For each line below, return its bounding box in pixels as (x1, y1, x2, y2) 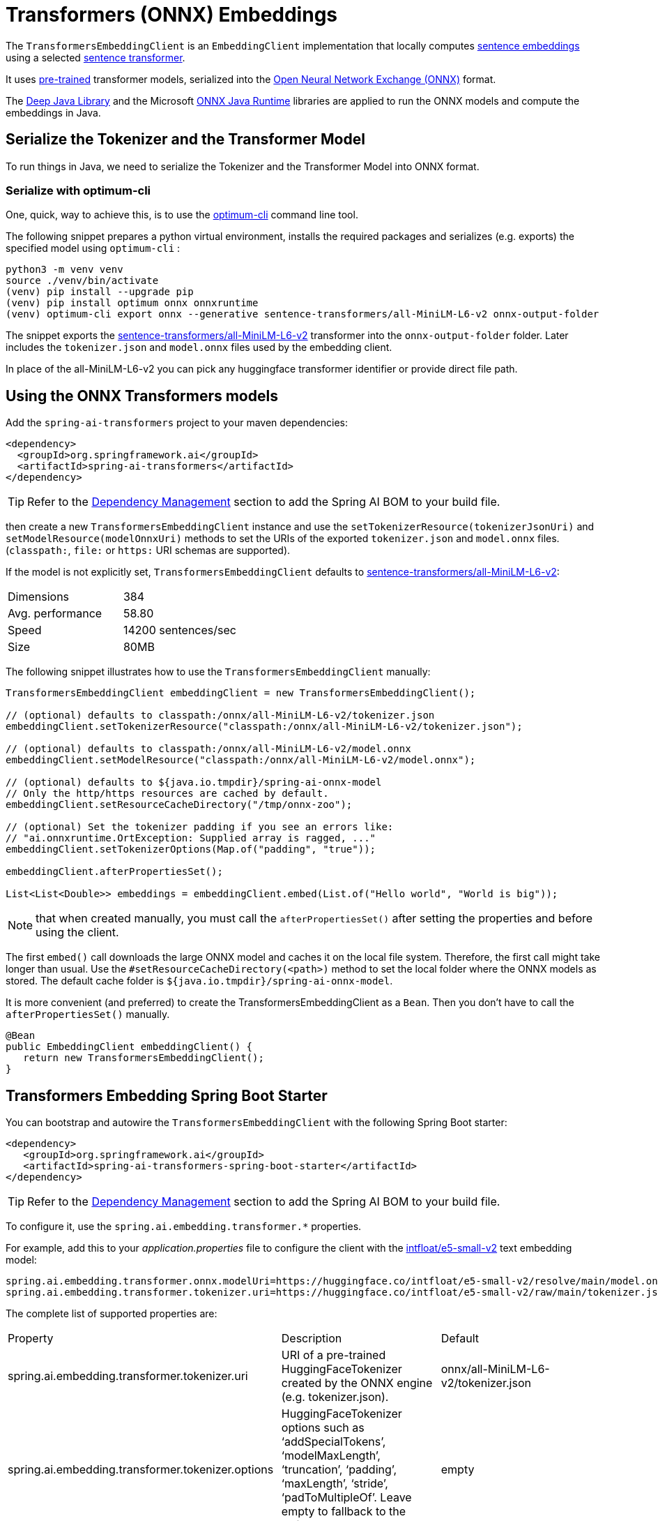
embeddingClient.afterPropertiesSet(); (6, 866, 223, 878)
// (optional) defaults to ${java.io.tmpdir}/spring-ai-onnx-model (6, 777, 382, 788)
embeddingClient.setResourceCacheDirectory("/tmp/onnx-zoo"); (6, 799, 353, 811)
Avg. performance (8, 606, 102, 621)
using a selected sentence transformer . (6, 51, 185, 63)
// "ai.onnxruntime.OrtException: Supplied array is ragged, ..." (6, 832, 376, 844)
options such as (281, 1421, 365, 1435)
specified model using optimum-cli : (6, 242, 181, 255)
